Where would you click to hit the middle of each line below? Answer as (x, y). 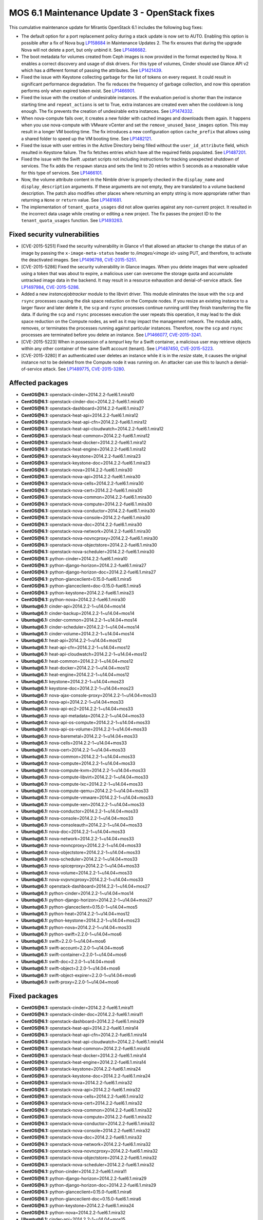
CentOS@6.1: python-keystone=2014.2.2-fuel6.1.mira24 (77, 1206)
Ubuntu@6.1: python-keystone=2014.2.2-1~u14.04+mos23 (81, 920)
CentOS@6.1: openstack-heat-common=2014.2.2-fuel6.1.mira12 (85, 436)
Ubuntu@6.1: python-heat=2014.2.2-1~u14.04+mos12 (75, 914)
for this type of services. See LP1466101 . (62, 173)
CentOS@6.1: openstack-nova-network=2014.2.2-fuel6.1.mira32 (86, 1144)
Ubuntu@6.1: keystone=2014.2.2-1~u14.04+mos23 (73, 681)
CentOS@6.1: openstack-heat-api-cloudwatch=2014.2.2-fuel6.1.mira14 (93, 1041)
